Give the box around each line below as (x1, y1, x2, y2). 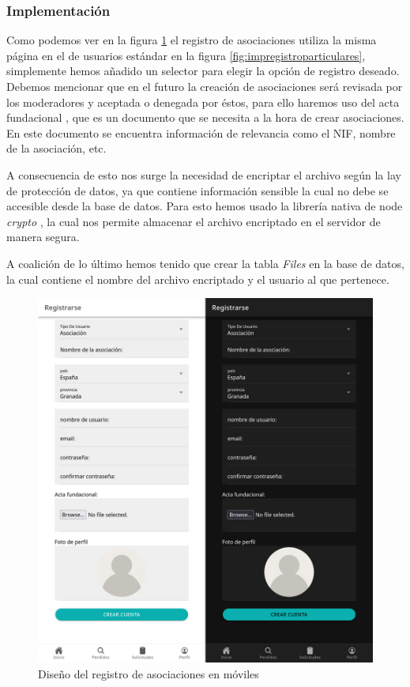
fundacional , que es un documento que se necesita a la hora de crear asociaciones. (6, 109, 404, 126)
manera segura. (6, 228, 80, 245)
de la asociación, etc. (6, 140, 107, 157)
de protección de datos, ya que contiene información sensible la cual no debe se (6, 182, 389, 198)
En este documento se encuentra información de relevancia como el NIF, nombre (6, 124, 396, 141)
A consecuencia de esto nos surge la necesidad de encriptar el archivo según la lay (6, 166, 401, 183)
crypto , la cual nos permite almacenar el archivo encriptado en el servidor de (6, 213, 381, 229)
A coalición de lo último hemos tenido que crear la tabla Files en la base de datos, (6, 255, 404, 271)
